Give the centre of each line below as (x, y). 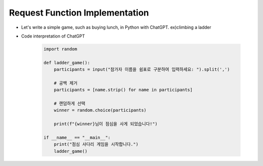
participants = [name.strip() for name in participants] (123, 90)
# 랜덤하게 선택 (69, 104)
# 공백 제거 (66, 83)
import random (60, 49)
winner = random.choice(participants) (100, 110)
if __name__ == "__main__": (77, 138)
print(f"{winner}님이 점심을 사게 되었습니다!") (106, 124)
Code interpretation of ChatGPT (53, 36)
